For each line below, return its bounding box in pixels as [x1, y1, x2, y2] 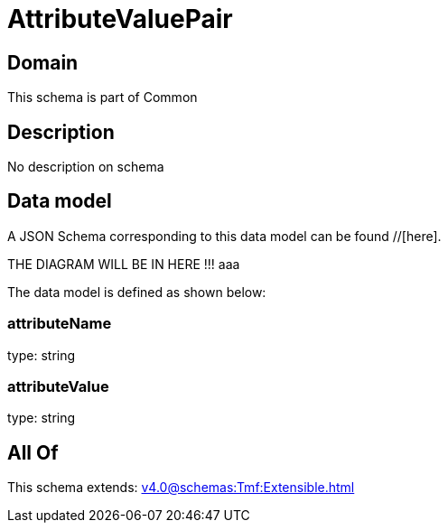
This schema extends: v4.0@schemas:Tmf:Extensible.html [7, 479, 355, 496]
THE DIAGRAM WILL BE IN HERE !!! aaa [7, 256, 240, 272]
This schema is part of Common [7, 89, 198, 106]
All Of [7, 441, 59, 464]
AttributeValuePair [7, 4, 233, 34]
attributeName [7, 314, 112, 333]
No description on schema [7, 159, 164, 175]
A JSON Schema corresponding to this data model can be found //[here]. [7, 228, 442, 244]
